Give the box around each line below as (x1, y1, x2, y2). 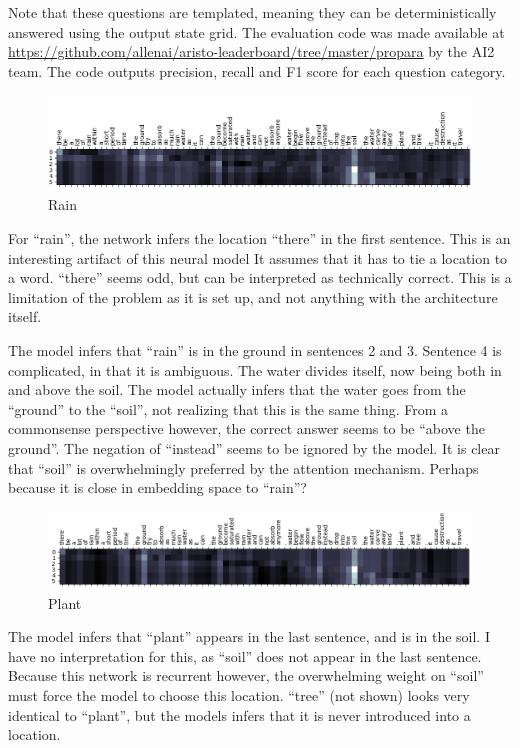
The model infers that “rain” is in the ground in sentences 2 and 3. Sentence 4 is (8, 340, 502, 361)
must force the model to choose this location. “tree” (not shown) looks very (8, 684, 470, 705)
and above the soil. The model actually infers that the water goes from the (8, 379, 466, 400)
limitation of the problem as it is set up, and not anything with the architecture (8, 286, 498, 307)
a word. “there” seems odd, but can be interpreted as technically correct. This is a (8, 267, 512, 288)
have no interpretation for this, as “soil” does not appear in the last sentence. (8, 645, 482, 666)
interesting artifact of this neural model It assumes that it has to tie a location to (8, 247, 508, 268)
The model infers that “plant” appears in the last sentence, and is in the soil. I (8, 626, 490, 647)
